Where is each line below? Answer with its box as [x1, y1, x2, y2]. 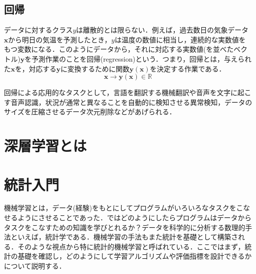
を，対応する [15, 63, 57, 73]
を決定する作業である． [150, 63, 226, 73]
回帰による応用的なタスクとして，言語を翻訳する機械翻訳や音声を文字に [4, 87, 238, 98]
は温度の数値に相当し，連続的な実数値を [114, 34, 246, 44]
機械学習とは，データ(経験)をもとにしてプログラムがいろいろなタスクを [4, 203, 236, 213]
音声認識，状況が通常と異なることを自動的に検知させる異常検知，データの [10, 97, 252, 107]
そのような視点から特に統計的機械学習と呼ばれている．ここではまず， [17, 241, 245, 251]
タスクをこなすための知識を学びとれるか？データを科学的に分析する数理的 [4, 222, 245, 232]
